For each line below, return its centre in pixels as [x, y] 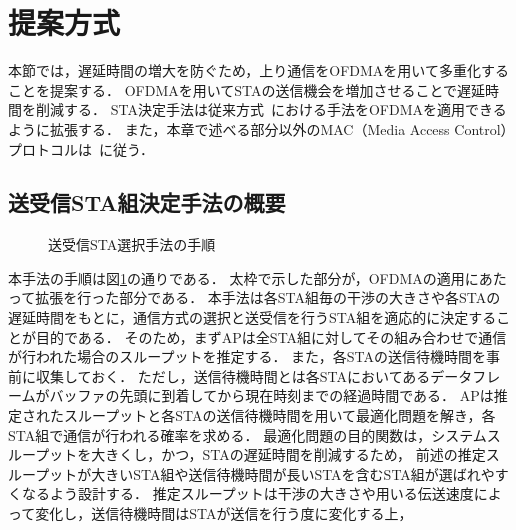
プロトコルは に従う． [81, 148]
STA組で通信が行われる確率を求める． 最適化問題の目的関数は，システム [247, 434]
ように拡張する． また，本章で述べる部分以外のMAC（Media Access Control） [258, 128]
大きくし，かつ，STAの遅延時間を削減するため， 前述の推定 [288, 454]
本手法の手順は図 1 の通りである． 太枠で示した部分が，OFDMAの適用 [236, 277]
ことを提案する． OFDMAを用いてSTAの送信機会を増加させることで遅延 [247, 89]
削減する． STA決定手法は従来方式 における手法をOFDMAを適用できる [271, 109]
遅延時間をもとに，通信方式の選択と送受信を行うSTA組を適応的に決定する [252, 317]
